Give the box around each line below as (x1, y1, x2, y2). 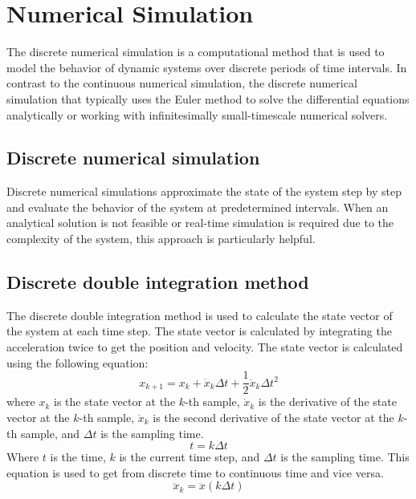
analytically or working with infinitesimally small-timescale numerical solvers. (6, 106, 388, 123)
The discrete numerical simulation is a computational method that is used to (6, 43, 385, 60)
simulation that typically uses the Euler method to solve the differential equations (6, 90, 410, 107)
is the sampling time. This (280, 448, 410, 465)
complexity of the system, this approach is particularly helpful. (6, 230, 316, 247)
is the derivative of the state (258, 393, 397, 410)
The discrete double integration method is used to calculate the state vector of (6, 306, 393, 323)
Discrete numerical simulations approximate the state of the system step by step (6, 183, 402, 200)
